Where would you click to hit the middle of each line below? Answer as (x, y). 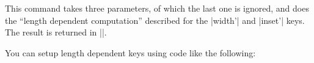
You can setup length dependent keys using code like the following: (130, 52)
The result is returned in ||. (56, 32)
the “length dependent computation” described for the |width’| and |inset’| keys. (155, 20)
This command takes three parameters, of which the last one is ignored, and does (157, 8)
